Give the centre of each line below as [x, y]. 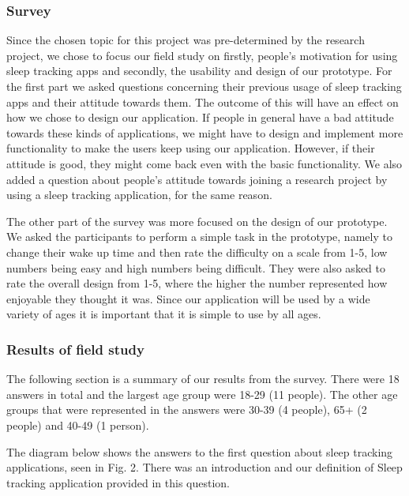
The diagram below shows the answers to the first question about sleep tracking [200, 451]
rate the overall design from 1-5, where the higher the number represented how [197, 283]
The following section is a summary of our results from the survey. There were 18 [203, 379]
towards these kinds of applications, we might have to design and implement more [205, 132]
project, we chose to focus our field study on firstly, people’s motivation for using [202, 55]
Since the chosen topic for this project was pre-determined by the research [186, 40]
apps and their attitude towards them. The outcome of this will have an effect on [203, 101]
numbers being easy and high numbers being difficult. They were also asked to [196, 267]
